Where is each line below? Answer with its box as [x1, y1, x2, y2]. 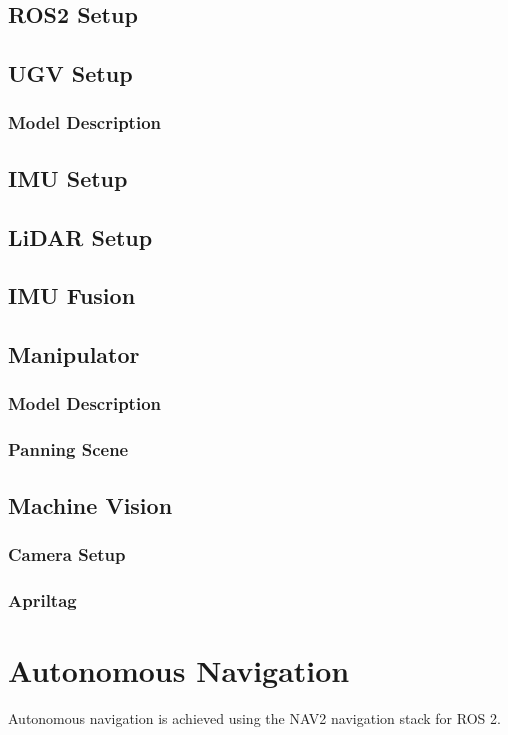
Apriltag [8, 587, 77, 612]
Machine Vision [8, 489, 173, 520]
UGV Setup [8, 58, 133, 89]
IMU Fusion [8, 280, 136, 311]
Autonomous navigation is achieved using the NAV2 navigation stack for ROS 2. [8, 707, 501, 728]
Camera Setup [8, 541, 126, 566]
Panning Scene [8, 437, 129, 462]
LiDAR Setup [8, 221, 153, 252]
